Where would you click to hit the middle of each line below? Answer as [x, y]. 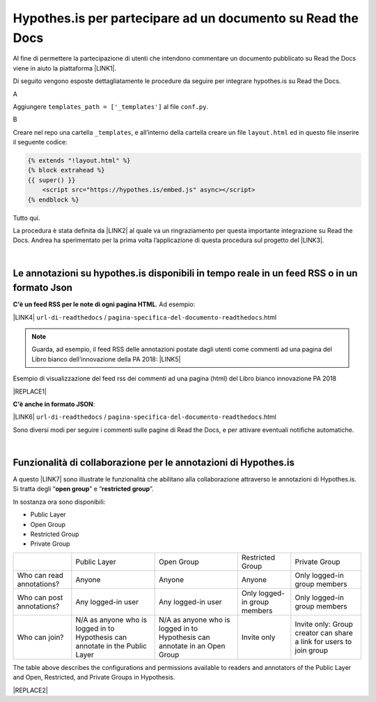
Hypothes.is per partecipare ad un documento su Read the [186, 18]
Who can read [40, 575]
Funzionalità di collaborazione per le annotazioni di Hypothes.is [154, 463]
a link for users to [323, 641]
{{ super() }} [52, 180]
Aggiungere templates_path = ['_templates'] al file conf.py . [111, 106]
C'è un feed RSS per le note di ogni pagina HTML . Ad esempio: [104, 304]
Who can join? [40, 637]
